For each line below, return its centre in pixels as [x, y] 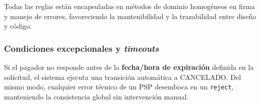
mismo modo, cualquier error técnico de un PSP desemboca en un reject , [119, 87]
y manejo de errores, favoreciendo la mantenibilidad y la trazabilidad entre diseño [130, 16]
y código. [18, 26]
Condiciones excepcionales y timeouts [82, 48]
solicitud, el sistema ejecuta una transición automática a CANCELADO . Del [123, 77]
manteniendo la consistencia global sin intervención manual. [96, 96]
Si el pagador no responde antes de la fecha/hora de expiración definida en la [129, 67]
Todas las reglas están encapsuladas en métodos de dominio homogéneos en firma [130, 6]
